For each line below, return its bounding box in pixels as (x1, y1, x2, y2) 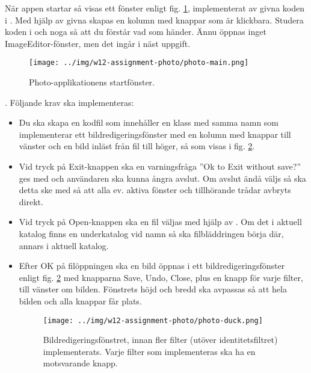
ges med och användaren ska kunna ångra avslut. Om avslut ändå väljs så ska (19, 171, 306, 184)
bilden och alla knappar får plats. (19, 294, 142, 307)
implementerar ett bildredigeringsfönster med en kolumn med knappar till (19, 128, 291, 140)
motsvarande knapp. (43, 357, 118, 369)
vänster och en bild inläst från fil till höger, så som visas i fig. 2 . (19, 140, 255, 152)
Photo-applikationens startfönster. (29, 76, 155, 88)
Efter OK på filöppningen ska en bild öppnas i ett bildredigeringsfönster (19, 259, 285, 272)
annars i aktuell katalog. (19, 239, 109, 251)
